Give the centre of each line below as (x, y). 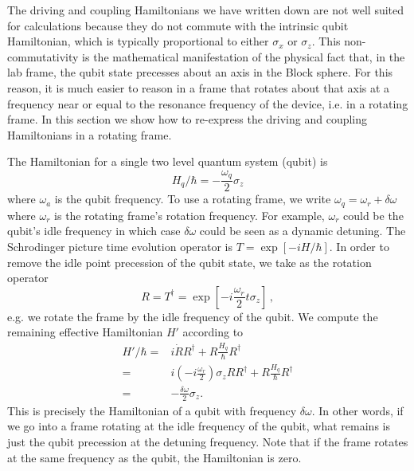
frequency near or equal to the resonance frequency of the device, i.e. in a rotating (208, 103)
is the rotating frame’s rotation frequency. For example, (189, 215)
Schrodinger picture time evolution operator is (120, 247)
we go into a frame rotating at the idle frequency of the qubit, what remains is (199, 426)
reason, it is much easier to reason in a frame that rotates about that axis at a (199, 87)
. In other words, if (357, 410)
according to (213, 332)
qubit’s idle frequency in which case (94, 231)
